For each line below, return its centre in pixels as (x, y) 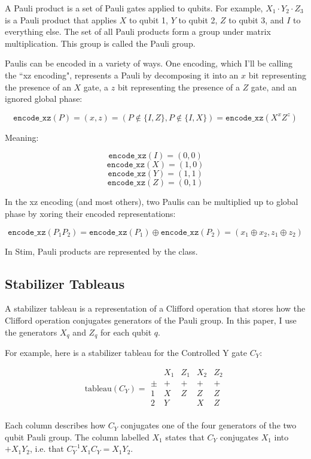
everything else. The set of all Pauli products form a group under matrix (138, 31)
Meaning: (22, 137)
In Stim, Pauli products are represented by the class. (101, 251)
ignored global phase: (44, 99)
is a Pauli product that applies (61, 19)
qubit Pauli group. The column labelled (77, 437)
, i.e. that (47, 449)
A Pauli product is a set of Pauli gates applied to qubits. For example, (134, 8)
